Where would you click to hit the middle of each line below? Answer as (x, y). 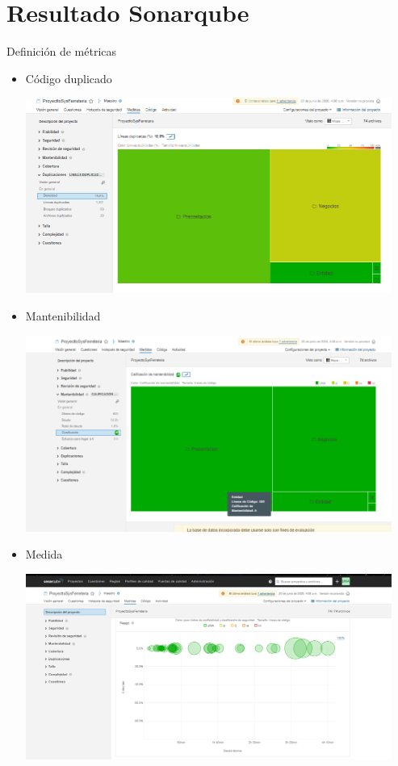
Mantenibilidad (63, 315)
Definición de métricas (62, 51)
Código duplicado (69, 78)
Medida (44, 554)
